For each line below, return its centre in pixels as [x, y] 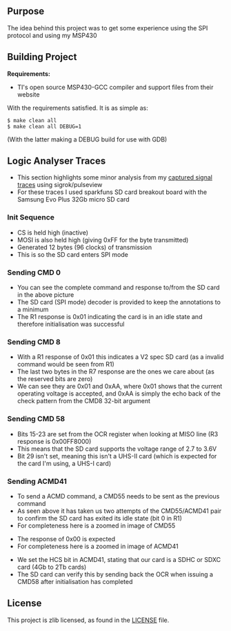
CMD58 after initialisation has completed [75, 581]
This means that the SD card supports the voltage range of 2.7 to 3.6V [117, 449]
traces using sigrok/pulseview [60, 185]
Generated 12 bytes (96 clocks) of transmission [84, 247]
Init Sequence [31, 217]
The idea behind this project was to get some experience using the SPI [108, 28]
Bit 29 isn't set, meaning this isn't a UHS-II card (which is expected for [117, 456]
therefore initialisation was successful [71, 324]
